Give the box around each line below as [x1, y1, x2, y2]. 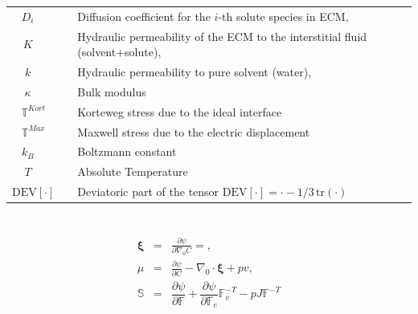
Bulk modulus [77, 83, 146, 100]
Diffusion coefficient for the [77, 7, 211, 24]
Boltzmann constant [77, 143, 177, 160]
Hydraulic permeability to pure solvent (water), [77, 63, 312, 80]
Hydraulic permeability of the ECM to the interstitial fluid [77, 27, 367, 44]
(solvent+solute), [77, 43, 162, 60]
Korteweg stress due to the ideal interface [77, 103, 282, 120]
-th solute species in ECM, [218, 7, 349, 24]
